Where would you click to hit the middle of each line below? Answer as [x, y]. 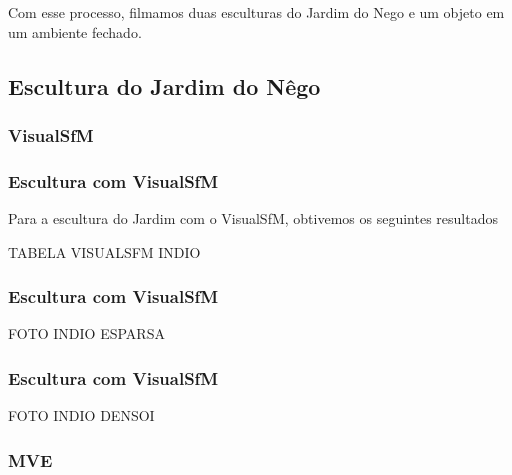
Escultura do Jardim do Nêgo [164, 85]
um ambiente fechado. [75, 31]
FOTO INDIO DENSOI [81, 415]
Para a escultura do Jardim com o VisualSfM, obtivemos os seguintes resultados [253, 218]
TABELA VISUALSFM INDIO [104, 251]
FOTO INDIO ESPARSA [86, 333]
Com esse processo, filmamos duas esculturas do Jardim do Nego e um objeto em [256, 12]
